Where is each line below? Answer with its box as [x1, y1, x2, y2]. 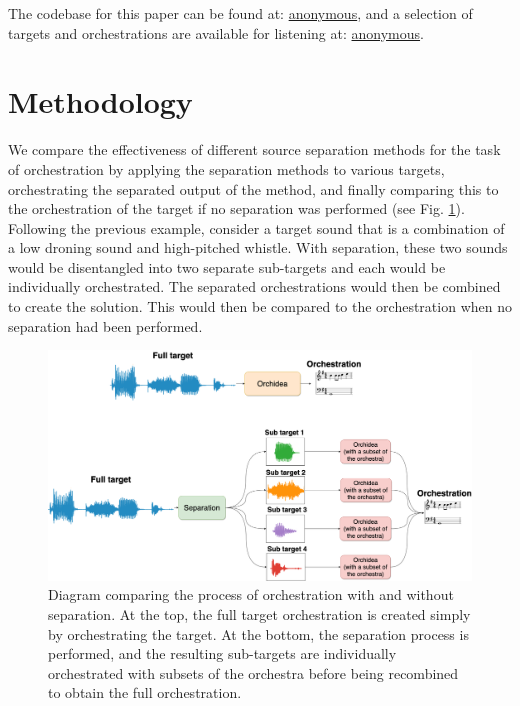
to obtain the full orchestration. [48, 682, 242, 703]
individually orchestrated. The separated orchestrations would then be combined [8, 276, 501, 297]
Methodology [8, 81, 193, 122]
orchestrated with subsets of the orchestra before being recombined [48, 662, 459, 683]
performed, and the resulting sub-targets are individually [48, 643, 397, 664]
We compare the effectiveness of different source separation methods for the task [8, 139, 501, 160]
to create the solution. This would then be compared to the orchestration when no [8, 296, 512, 317]
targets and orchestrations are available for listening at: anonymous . [8, 22, 424, 43]
